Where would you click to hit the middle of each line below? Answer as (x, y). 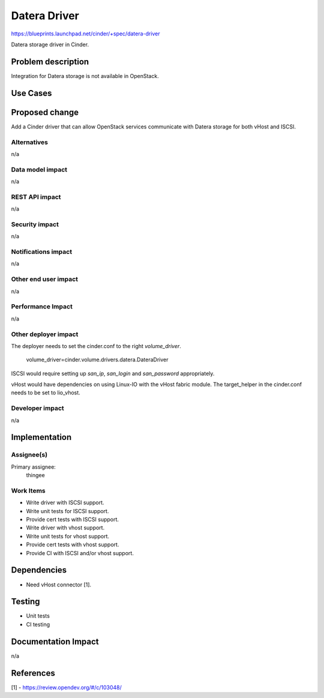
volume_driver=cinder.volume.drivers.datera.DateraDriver (97, 360)
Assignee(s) (29, 455)
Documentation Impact (55, 641)
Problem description (50, 62)
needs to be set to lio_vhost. (46, 393)
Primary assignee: (34, 467)
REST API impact (36, 197)
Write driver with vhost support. (65, 528)
